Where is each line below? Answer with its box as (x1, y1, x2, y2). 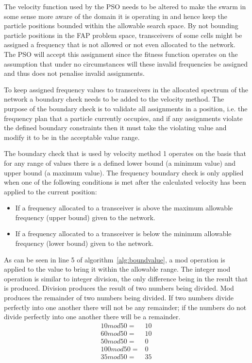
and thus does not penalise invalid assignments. (4, 68, 145, 78)
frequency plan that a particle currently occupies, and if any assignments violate (4, 113, 243, 123)
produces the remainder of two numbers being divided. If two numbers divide (4, 293, 234, 303)
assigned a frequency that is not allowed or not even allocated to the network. (4, 39, 235, 50)
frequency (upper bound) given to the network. (15, 212, 155, 222)
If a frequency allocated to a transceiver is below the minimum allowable (15, 228, 232, 239)
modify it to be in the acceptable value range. (4, 132, 140, 142)
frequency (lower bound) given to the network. (15, 238, 154, 248)
